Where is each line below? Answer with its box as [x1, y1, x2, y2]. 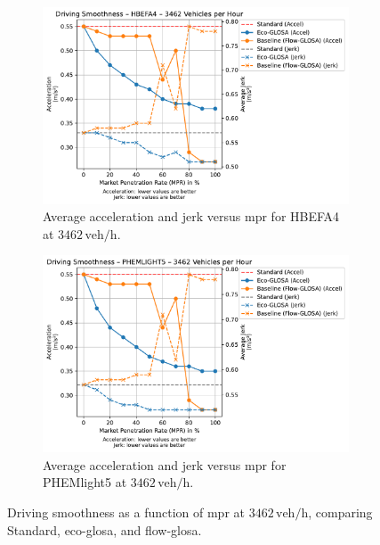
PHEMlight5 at [43, 473, 127, 491]
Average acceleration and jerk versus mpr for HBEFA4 [43, 207, 340, 226]
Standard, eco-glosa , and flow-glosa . [7, 520, 202, 539]
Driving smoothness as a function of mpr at [7, 502, 245, 521]
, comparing [308, 502, 373, 521]
